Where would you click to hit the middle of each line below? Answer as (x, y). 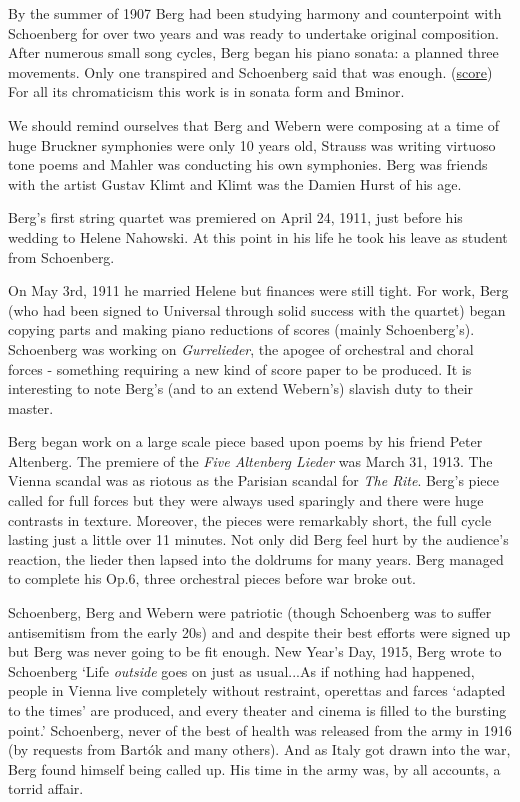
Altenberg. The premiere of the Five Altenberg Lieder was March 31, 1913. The (250, 460)
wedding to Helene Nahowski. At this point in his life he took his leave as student (258, 236)
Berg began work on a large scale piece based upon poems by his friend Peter (245, 441)
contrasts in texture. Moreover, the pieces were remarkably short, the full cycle (250, 519)
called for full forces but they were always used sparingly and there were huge (246, 500)
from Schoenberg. (61, 256)
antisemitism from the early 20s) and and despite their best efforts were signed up (259, 631)
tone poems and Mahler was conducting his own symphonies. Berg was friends (248, 164)
